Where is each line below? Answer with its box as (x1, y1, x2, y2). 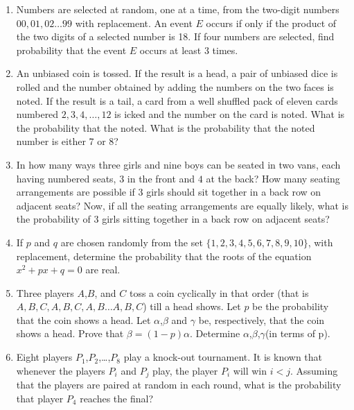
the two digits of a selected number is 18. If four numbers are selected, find (16, 29, 335, 44)
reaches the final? (80, 391, 154, 405)
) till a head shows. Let (143, 299, 241, 314)
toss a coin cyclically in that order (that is (129, 285, 309, 300)
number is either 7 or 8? (16, 134, 118, 148)
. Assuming (290, 363, 338, 377)
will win (233, 363, 267, 377)
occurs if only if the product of (206, 15, 337, 30)
